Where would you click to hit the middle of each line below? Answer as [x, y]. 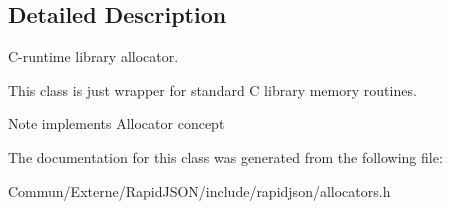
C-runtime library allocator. [93, 56]
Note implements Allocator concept [116, 123]
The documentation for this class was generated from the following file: [225, 156]
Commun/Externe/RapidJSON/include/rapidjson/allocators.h [199, 190]
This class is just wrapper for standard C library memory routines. [212, 89]
